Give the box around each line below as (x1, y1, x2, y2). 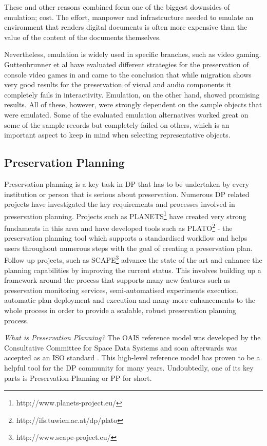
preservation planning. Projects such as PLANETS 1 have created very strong (4, 209, 246, 221)
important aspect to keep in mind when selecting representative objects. (4, 129, 231, 140)
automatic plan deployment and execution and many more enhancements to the (4, 295, 255, 305)
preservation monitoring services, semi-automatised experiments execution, (4, 284, 239, 295)
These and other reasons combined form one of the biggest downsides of (4, 2, 230, 12)
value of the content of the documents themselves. (4, 31, 161, 42)
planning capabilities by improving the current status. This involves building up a (4, 264, 261, 275)
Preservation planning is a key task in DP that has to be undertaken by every (4, 178, 250, 189)
